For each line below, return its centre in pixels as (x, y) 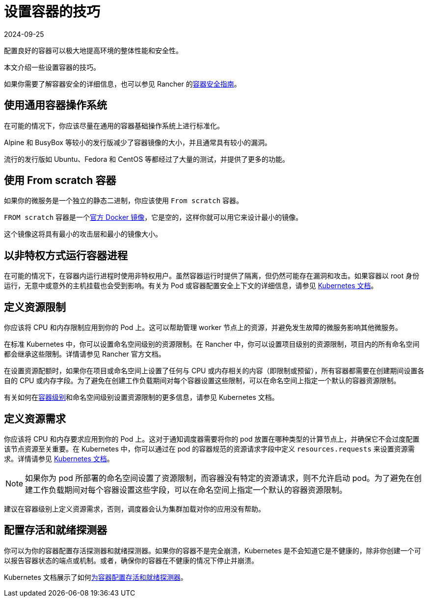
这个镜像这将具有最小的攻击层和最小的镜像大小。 (83, 234)
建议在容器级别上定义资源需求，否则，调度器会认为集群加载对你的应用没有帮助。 (134, 509)
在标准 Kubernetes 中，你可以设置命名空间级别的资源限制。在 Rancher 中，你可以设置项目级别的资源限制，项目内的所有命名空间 (212, 344)
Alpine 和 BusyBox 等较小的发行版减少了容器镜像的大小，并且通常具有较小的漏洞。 (138, 142)
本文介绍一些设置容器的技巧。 (52, 67)
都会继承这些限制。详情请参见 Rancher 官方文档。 (85, 354)
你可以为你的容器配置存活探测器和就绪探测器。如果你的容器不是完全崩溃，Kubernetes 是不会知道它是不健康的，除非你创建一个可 (213, 550)
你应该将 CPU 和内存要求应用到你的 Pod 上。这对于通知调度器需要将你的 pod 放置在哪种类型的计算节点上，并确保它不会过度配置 (212, 439)
